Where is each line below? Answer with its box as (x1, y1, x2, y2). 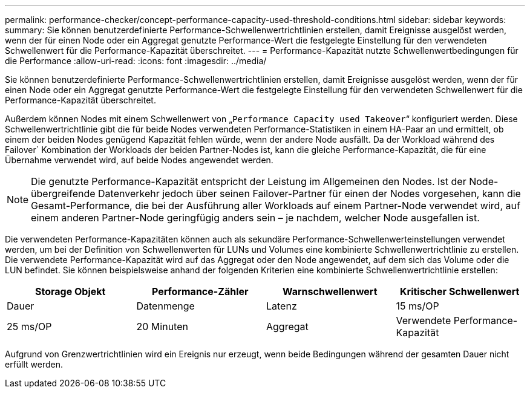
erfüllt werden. (5, 359, 64, 369)
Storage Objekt (35, 285, 106, 297)
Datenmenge (136, 300, 195, 312)
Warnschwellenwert (282, 285, 378, 297)
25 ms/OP (7, 320, 52, 333)
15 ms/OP (396, 300, 439, 312)
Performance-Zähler (151, 285, 249, 297)
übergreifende (31, 187, 96, 200)
